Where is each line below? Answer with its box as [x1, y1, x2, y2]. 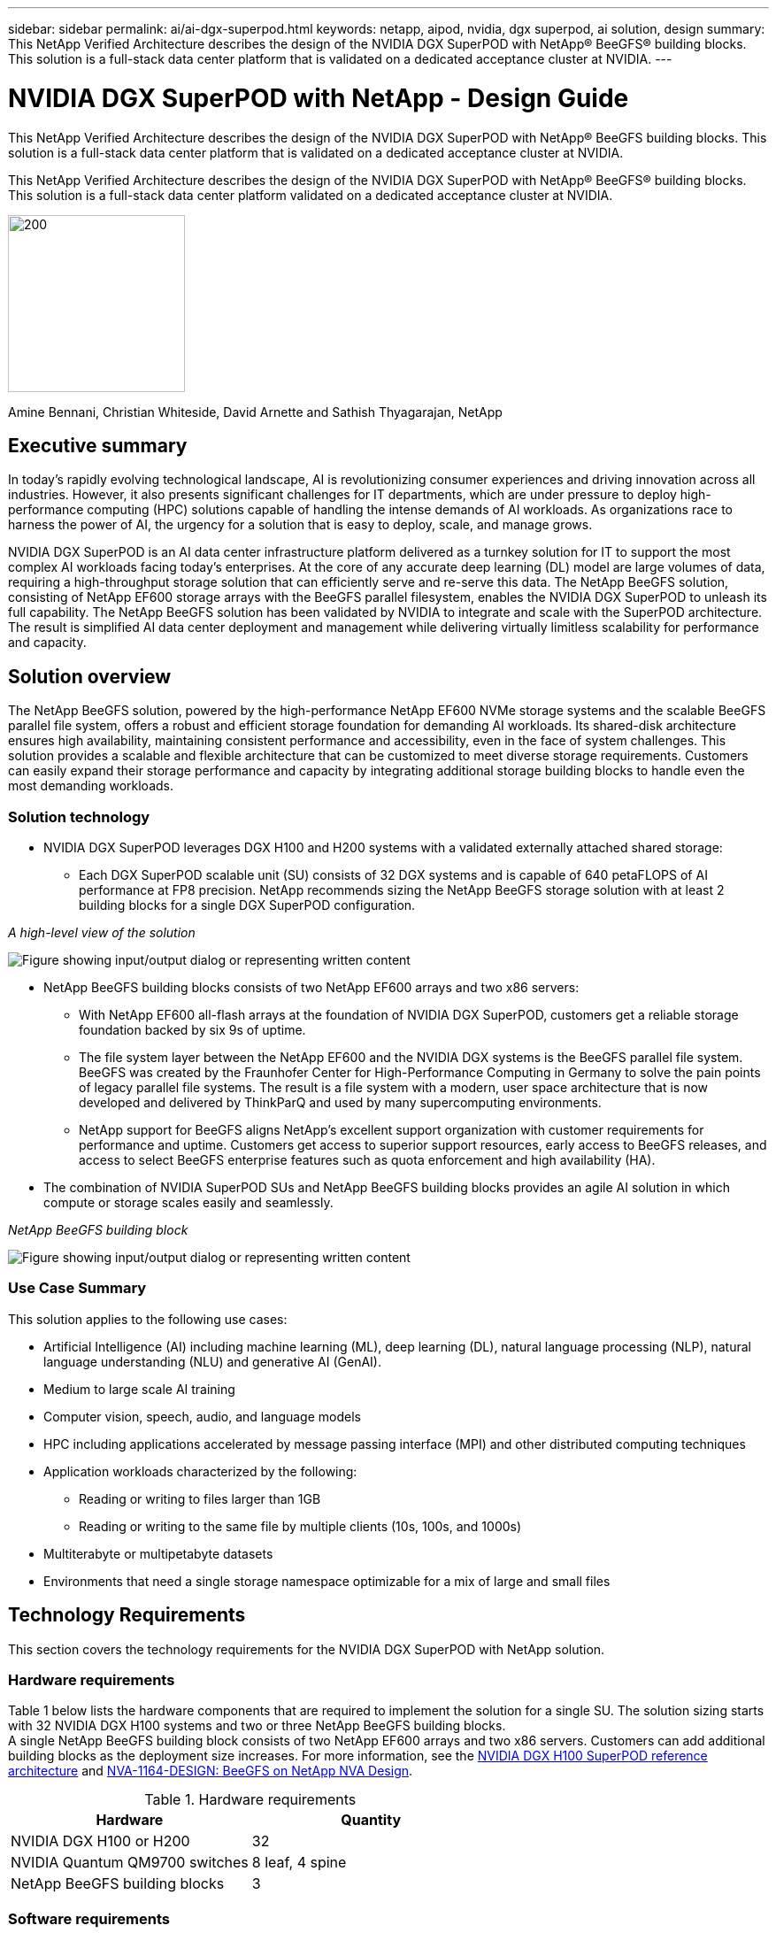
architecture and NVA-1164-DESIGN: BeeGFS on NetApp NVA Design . [8, 1763, 413, 1779]
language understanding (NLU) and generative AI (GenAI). [43, 1353, 381, 1369]
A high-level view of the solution [8, 924, 196, 940]
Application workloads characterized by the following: [43, 1463, 357, 1479]
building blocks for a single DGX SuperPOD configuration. [79, 897, 416, 913]
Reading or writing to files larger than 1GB [79, 1490, 321, 1506]
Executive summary [8, 434, 188, 457]
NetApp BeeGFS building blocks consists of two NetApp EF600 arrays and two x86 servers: [43, 979, 580, 995]
